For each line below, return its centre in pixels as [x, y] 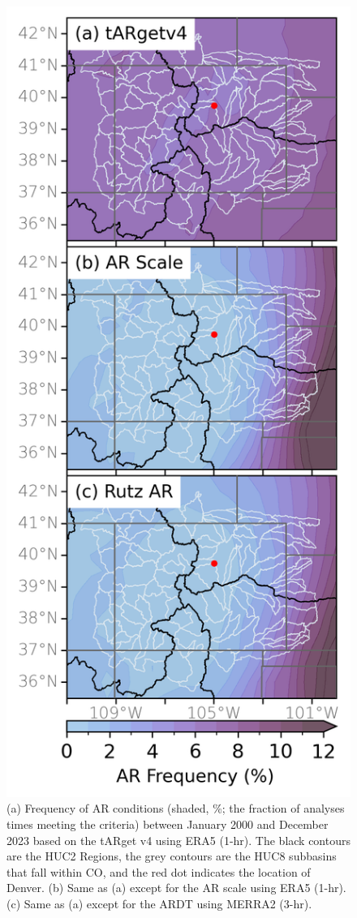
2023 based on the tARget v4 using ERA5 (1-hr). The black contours [178, 840]
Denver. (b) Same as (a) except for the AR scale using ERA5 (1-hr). [176, 888]
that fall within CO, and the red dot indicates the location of [159, 871]
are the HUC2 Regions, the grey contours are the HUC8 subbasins [172, 856]
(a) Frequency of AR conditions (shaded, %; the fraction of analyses [176, 808]
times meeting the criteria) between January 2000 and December [168, 824]
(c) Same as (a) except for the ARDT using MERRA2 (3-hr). [159, 903]
